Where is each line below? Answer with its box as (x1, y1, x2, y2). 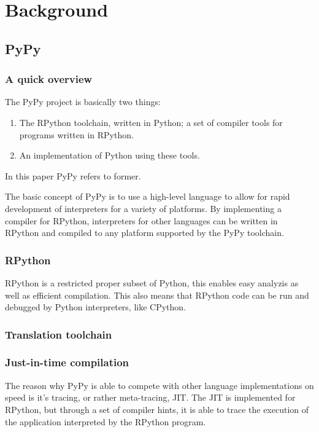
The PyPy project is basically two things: (5, 95, 161, 108)
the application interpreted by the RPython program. (5, 415, 206, 428)
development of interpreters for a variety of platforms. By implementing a (5, 202, 282, 214)
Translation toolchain (5, 326, 112, 342)
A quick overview (5, 71, 93, 87)
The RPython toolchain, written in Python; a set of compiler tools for (19, 116, 283, 128)
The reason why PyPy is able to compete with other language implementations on (5, 379, 314, 391)
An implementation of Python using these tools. (19, 149, 200, 162)
